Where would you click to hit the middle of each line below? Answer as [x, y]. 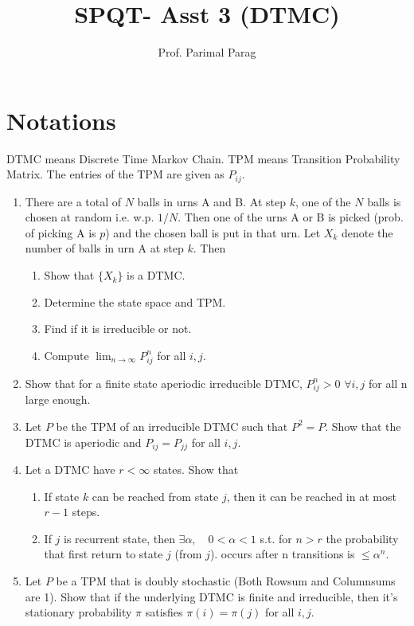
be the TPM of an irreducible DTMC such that [172, 426]
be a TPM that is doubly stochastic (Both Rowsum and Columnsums [226, 580]
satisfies [164, 612]
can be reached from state [155, 496]
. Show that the [363, 426]
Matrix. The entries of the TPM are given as [115, 174]
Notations [61, 120]
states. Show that [196, 469]
